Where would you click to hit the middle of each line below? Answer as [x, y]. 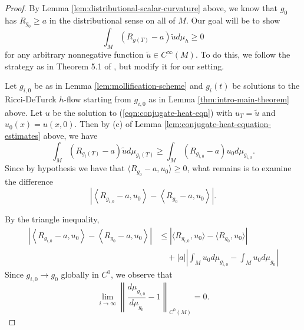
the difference [29, 181]
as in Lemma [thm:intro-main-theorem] [219, 99]
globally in [80, 274]
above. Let [24, 112]
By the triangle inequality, [52, 219]
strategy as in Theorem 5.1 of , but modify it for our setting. [115, 66]
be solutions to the [266, 86]
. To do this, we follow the [243, 54]
